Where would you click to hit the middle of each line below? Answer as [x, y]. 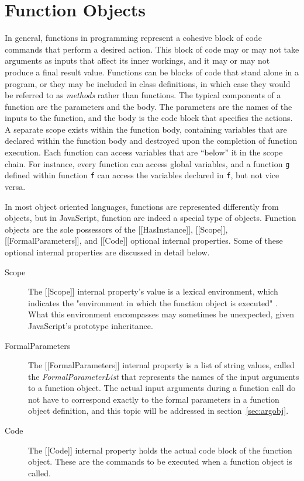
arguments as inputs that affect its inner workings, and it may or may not [137, 60]
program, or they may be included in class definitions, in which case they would [148, 83]
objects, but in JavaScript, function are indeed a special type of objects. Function [151, 218]
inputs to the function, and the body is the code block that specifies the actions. [149, 118]
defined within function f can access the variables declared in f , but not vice [142, 175]
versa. [15, 186]
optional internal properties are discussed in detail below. [107, 252]
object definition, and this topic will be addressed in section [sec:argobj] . [158, 411]
